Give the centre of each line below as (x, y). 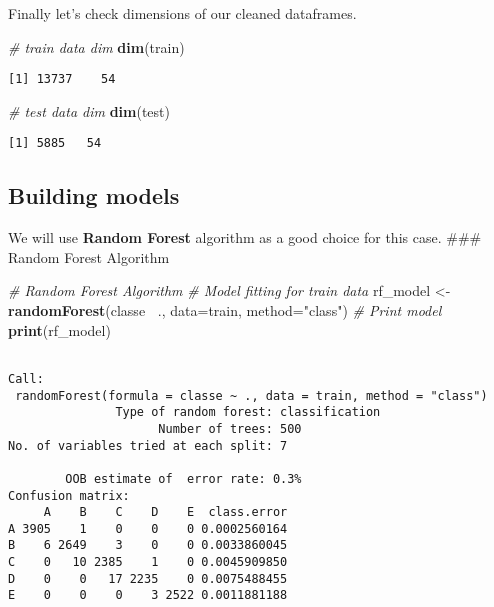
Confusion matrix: (69, 495)
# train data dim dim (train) (96, 46)
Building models (94, 195)
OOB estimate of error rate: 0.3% (183, 478)
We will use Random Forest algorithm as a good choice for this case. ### (245, 237)
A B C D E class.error (165, 512)
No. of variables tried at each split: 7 (148, 445)
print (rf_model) (59, 329)
